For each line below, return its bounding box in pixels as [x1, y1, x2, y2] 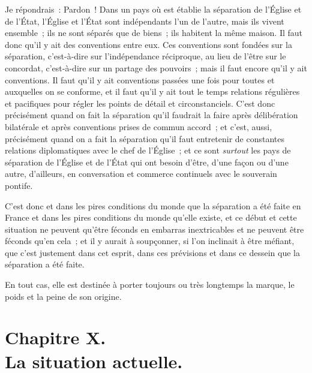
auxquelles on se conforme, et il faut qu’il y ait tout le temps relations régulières [5, 85, 300, 98]
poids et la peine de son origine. [5, 290, 122, 302]
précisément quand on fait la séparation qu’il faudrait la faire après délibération [5, 109, 298, 121]
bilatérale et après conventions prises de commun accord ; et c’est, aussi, [5, 120, 272, 133]
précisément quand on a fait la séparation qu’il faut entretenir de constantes [5, 132, 284, 145]
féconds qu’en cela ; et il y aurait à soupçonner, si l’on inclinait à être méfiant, [5, 234, 295, 247]
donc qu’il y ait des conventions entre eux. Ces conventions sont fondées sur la [5, 38, 292, 50]
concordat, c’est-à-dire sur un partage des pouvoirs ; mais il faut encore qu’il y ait [5, 61, 307, 74]
